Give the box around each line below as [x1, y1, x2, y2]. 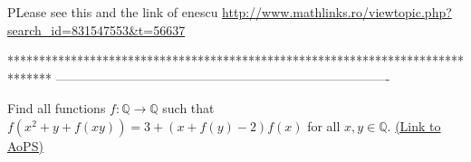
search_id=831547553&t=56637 [7, 20, 186, 39]
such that [162, 99, 215, 118]
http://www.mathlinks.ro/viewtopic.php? [222, 3, 452, 21]
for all [307, 116, 341, 135]
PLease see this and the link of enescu [7, 3, 218, 21]
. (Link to [387, 116, 441, 135]
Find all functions [7, 99, 106, 118]
